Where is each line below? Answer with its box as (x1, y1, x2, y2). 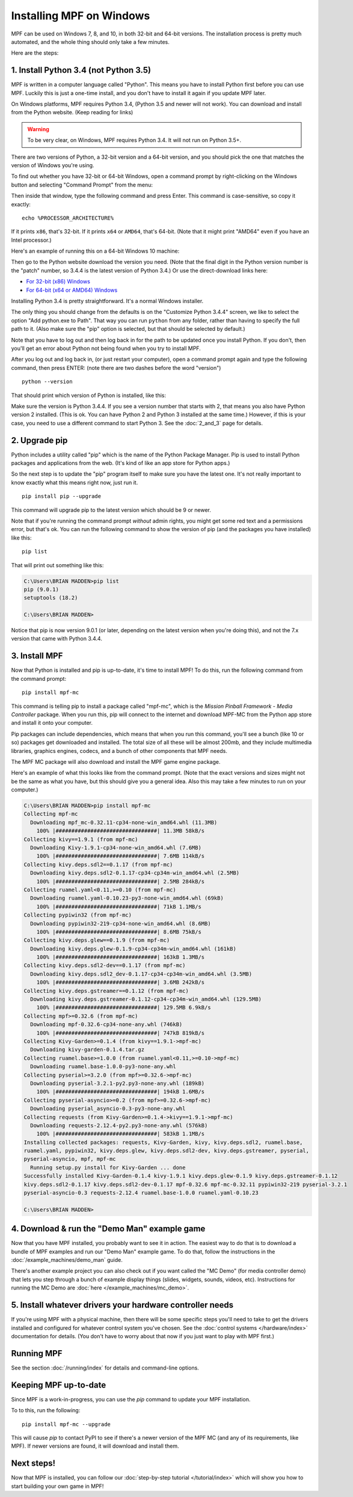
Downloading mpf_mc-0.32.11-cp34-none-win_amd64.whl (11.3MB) (30, 819, 218, 826)
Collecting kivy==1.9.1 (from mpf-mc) (23, 836, 138, 843)
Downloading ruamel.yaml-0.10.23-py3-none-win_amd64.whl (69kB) (30, 895, 224, 902)
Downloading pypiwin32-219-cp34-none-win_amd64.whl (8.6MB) (30, 920, 211, 927)
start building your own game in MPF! (11, 1483, 104, 1490)
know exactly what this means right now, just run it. (11, 479, 138, 486)
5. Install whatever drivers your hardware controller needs (11, 1300, 234, 1311)
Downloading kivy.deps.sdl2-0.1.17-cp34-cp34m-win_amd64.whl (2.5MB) (30, 870, 240, 876)
